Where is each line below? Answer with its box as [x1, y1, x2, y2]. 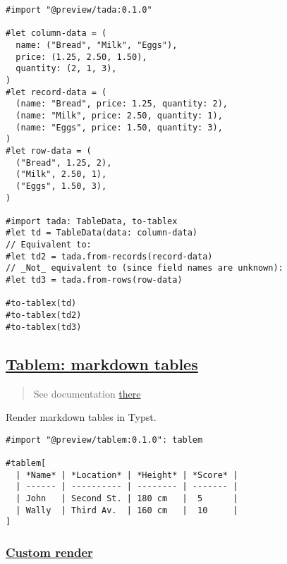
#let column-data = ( [6, 28, 107, 39]
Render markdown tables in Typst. [6, 410, 157, 424]
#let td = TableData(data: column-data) [6, 228, 198, 238]
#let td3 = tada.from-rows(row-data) [6, 275, 183, 286]
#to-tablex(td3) [6, 321, 82, 332]
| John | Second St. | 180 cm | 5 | [16, 493, 238, 504]
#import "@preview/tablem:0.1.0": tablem [6, 434, 203, 445]
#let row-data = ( [6, 145, 92, 156]
